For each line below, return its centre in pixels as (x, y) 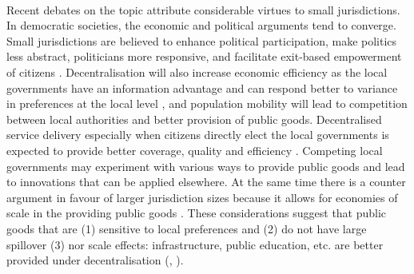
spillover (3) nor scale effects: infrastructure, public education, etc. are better (195, 244)
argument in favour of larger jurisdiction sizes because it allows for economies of (202, 197)
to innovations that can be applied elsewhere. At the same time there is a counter (206, 182)
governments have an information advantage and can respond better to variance (202, 87)
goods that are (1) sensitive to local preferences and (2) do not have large (187, 228)
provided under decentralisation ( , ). (95, 260)
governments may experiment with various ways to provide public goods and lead (206, 166)
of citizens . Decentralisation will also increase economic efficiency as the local (197, 71)
